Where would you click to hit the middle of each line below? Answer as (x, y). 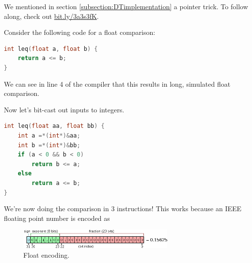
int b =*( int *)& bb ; (49, 145)
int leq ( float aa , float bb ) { (54, 126)
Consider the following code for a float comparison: (80, 32)
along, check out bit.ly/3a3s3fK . (51, 16)
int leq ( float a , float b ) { (51, 49)
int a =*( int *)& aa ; (49, 135)
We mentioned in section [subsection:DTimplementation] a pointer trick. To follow (126, 6)
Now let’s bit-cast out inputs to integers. (64, 109)
